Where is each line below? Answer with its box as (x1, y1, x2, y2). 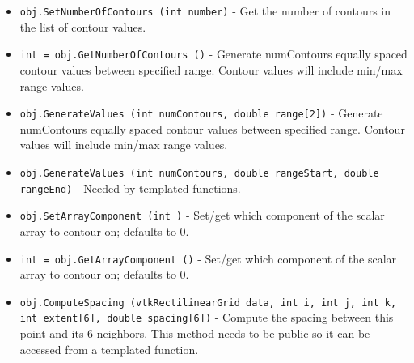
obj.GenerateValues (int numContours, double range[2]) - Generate (19, 105, 383, 122)
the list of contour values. (19, 18, 146, 35)
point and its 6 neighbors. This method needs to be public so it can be (19, 325, 370, 342)
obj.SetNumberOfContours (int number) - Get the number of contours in (19, 2, 391, 19)
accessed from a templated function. (19, 340, 199, 357)
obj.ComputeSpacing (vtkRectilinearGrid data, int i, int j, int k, (19, 297, 397, 309)
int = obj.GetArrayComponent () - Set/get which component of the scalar (19, 250, 397, 267)
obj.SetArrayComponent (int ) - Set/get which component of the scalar (19, 207, 385, 224)
